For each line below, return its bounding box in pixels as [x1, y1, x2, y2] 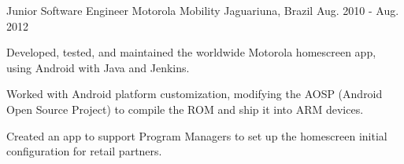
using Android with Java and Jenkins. [6, 59, 190, 75]
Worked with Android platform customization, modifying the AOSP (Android [6, 86, 383, 102]
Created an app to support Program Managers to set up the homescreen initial [6, 127, 387, 144]
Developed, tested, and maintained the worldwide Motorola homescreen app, [6, 44, 376, 60]
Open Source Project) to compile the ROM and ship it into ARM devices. [6, 100, 364, 117]
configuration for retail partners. [6, 143, 162, 159]
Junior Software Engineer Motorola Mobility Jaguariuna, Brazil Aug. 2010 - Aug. [6, 2, 399, 18]
